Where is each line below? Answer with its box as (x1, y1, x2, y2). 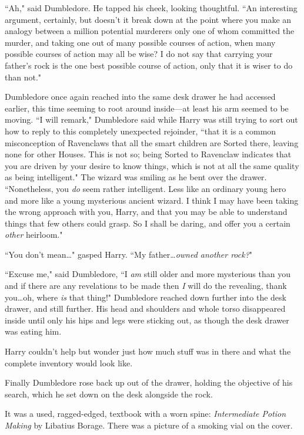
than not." (5, 70, 42, 83)
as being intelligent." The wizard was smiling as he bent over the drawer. (5, 171, 267, 183)
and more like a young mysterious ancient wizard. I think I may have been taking (5, 194, 299, 206)
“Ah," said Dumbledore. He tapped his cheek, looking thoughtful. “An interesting (5, 2, 298, 14)
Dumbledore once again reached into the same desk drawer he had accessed (5, 90, 276, 103)
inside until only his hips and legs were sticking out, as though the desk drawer (5, 313, 289, 326)
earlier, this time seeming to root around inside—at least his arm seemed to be (5, 102, 289, 114)
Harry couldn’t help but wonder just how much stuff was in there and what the (5, 345, 291, 358)
